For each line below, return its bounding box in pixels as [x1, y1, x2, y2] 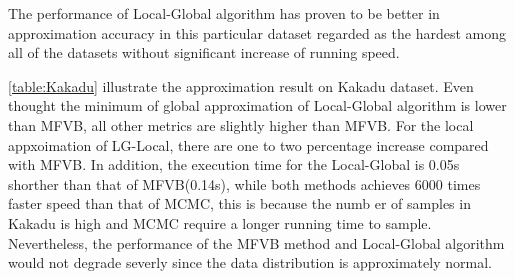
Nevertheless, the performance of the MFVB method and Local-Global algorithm [8, 232, 505, 253]
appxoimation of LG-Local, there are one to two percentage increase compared [8, 134, 489, 155]
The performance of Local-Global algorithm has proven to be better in [8, 3, 440, 23]
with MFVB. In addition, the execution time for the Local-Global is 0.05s [8, 154, 460, 175]
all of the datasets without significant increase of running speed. [8, 42, 400, 63]
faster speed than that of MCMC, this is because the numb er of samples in [8, 193, 471, 214]
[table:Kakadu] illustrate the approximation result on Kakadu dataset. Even [8, 75, 474, 96]
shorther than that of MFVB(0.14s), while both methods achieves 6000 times [8, 173, 481, 194]
